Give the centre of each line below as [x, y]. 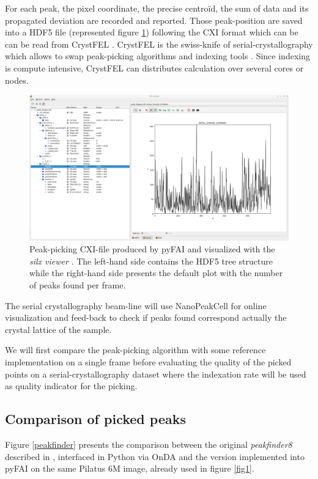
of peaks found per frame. [78, 285]
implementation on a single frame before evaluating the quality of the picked [148, 362]
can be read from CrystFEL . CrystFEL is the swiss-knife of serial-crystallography [159, 44]
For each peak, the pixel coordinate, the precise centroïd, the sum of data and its [157, 8]
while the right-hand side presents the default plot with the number [156, 273]
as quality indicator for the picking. [71, 386]
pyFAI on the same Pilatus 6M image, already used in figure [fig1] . [130, 468]
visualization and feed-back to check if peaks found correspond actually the [146, 317]
